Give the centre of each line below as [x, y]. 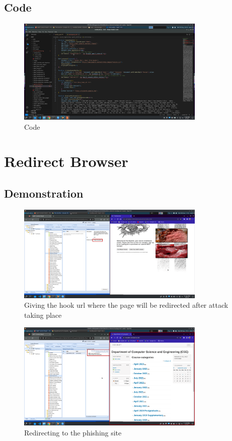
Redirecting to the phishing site [73, 432]
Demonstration [44, 193]
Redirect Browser [66, 161]
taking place [43, 315]
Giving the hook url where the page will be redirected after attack [126, 305]
